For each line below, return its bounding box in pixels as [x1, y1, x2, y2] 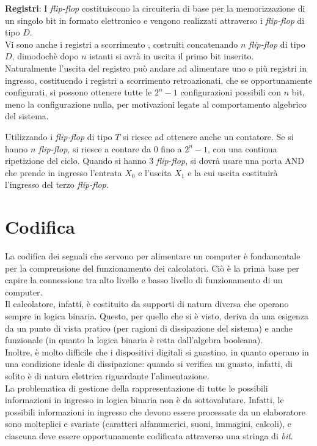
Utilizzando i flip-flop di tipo [5, 130, 112, 143]
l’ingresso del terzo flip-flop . [5, 178, 109, 191]
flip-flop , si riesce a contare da [38, 142, 151, 155]
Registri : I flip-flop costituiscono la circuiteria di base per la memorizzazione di [5, 2, 305, 14]
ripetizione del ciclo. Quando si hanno [5, 154, 147, 167]
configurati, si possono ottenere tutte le [5, 86, 152, 98]
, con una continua [208, 142, 277, 155]
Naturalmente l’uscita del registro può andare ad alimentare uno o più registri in [5, 61, 307, 74]
